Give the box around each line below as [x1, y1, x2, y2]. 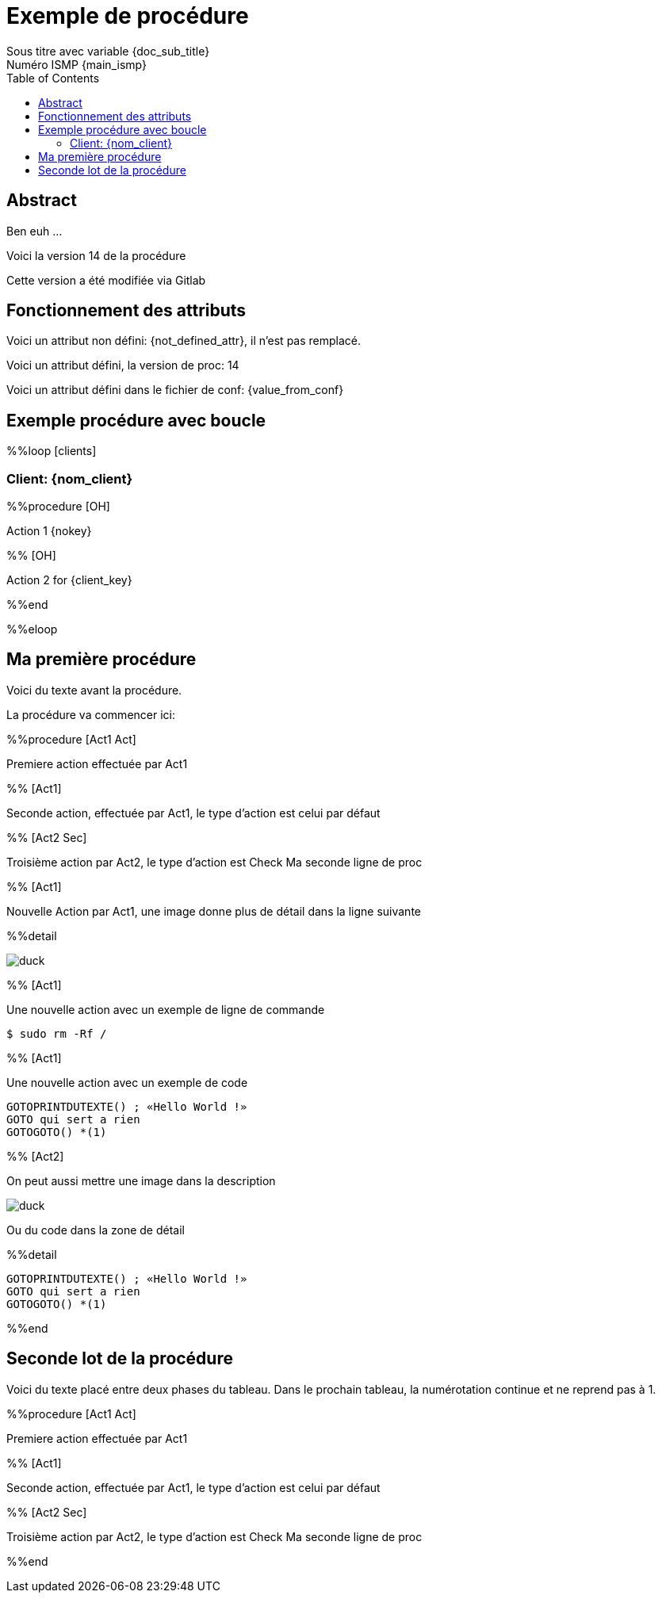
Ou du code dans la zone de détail [6, 1222, 185, 1237]
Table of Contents [6, 71, 100, 85]
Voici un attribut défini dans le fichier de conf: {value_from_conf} [6, 383, 344, 397]
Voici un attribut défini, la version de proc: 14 [6, 358, 239, 373]
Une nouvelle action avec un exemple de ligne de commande [6, 1002, 325, 1016]
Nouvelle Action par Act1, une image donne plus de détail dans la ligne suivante [6, 904, 421, 918]
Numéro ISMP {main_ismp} [6, 57, 147, 71]
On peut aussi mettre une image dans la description [6, 1173, 276, 1188]
